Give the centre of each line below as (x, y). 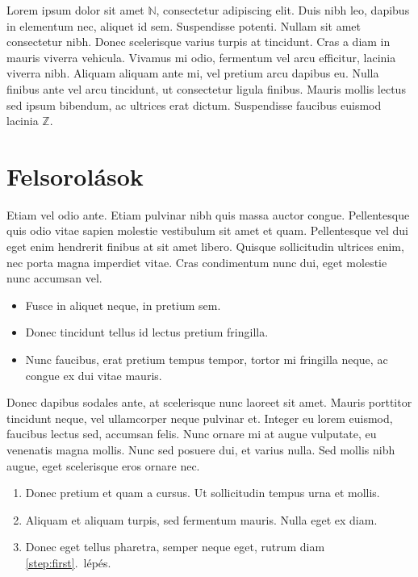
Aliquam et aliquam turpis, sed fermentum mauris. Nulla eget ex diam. (201, 519)
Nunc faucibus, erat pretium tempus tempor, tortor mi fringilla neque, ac (207, 360)
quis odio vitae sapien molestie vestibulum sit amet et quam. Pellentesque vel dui (208, 230)
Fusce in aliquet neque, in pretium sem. (123, 305)
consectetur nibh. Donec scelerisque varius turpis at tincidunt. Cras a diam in (199, 42)
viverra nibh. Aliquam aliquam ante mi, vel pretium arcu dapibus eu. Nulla (193, 73)
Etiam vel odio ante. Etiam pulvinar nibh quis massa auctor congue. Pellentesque (208, 214)
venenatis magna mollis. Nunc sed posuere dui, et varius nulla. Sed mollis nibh (201, 449)
